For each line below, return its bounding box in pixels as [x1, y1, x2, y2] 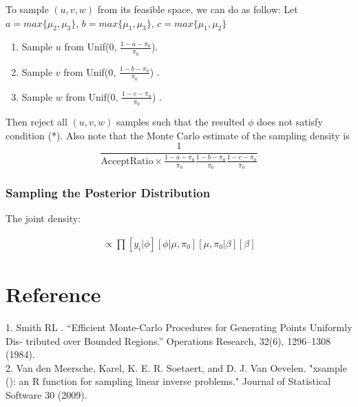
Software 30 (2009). [6, 388, 87, 402]
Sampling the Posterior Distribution [6, 184, 211, 201]
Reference [6, 280, 101, 308]
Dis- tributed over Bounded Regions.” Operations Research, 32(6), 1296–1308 [6, 333, 331, 348]
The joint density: [6, 211, 81, 226]
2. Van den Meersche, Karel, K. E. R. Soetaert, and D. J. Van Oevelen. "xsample [6, 360, 347, 375]
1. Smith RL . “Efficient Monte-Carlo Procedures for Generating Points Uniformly [6, 320, 352, 335]
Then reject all [6, 115, 67, 129]
